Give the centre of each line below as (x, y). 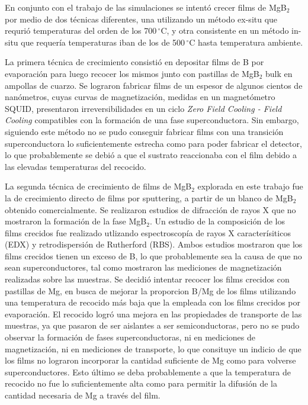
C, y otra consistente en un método (225, 30)
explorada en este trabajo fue (250, 186)
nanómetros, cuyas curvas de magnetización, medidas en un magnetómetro (140, 97)
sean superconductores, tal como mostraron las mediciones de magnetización (143, 267)
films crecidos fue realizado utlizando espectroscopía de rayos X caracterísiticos (148, 232)
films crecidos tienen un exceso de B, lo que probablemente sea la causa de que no (153, 255)
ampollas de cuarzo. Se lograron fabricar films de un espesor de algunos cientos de (154, 85)
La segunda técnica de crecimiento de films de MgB (98, 186)
